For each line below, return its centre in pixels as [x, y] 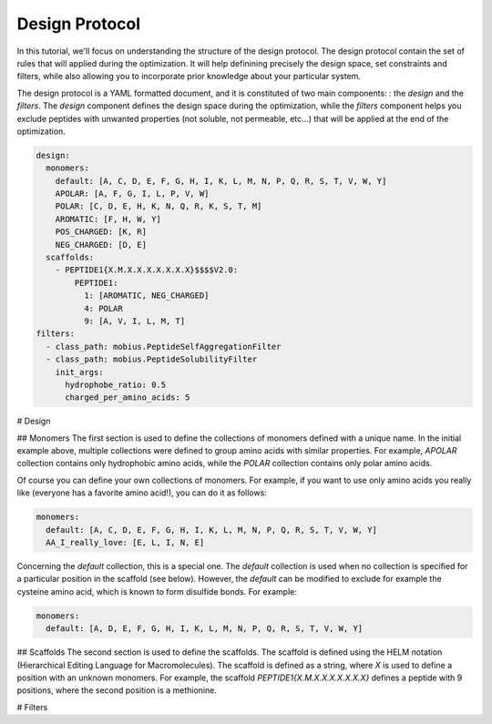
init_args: [79, 372]
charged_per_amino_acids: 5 [128, 398]
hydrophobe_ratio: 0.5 [116, 384]
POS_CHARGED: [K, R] [101, 232]
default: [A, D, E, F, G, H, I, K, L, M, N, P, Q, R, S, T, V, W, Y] [205, 629]
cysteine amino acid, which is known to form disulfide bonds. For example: [157, 591]
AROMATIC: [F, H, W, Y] [108, 219]
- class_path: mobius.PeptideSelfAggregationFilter [164, 347]
